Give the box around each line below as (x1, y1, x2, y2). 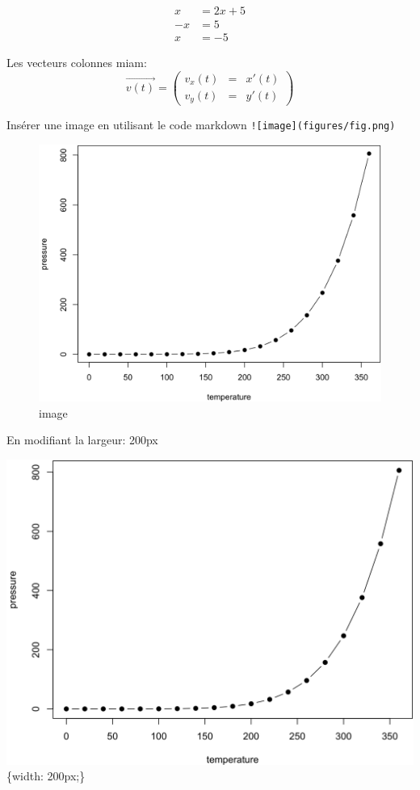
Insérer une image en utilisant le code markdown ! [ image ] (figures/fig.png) (6, 116, 396, 133)
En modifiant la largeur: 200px (6, 431, 158, 448)
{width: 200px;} (6, 767, 86, 784)
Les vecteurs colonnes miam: (6, 54, 147, 71)
